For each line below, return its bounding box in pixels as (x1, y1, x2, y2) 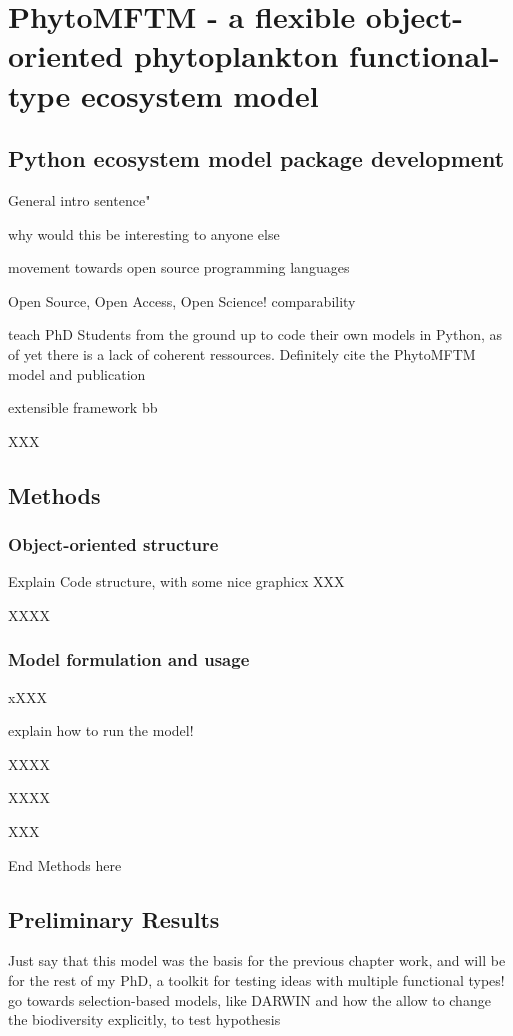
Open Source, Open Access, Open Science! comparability (8, 290, 356, 311)
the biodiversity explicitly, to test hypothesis (8, 1009, 281, 1030)
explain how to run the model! (8, 720, 194, 741)
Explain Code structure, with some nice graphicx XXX (8, 571, 345, 592)
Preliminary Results (8, 903, 220, 934)
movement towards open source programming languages (8, 257, 350, 278)
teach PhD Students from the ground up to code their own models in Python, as (8, 324, 503, 345)
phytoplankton (133, 35, 339, 76)
